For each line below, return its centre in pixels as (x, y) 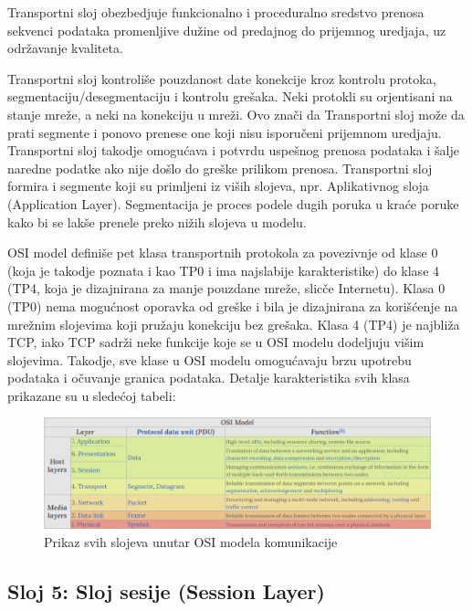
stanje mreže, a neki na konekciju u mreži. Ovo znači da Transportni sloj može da (236, 114)
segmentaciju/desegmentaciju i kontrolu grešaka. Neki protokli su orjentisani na (230, 96)
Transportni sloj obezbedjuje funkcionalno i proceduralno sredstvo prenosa (216, 12)
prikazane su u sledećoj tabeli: (92, 395)
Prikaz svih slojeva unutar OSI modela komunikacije (191, 541)
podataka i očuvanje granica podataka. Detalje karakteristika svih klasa (209, 378)
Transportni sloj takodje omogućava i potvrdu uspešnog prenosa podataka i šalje (233, 150)
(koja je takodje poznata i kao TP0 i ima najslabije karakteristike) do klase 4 (224, 270)
